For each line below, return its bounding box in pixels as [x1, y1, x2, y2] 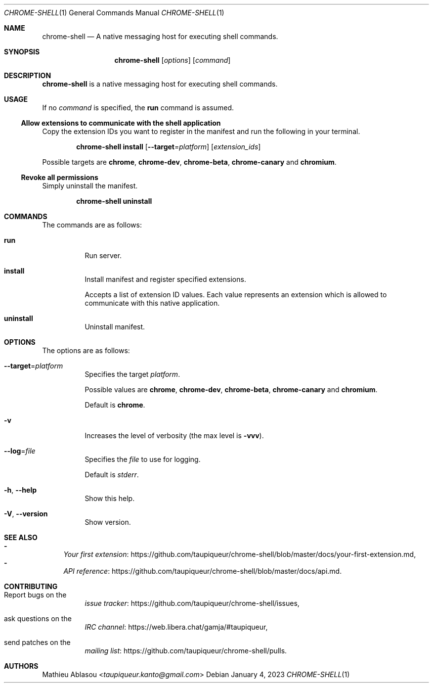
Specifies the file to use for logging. [85, 455, 201, 463]
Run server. [85, 251, 122, 260]
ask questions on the [4, 614, 72, 623]
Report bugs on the [4, 591, 67, 599]
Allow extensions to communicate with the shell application [21, 119, 221, 127]
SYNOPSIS [4, 47, 40, 56]
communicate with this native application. [85, 299, 220, 307]
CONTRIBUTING [4, 582, 58, 591]
